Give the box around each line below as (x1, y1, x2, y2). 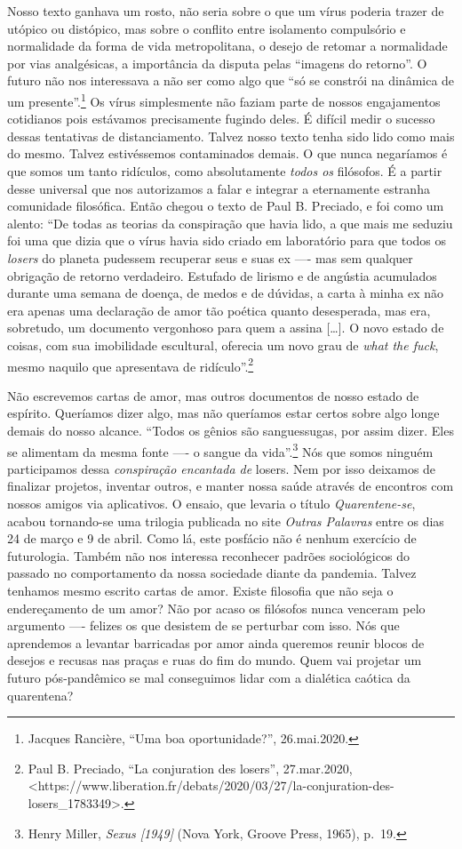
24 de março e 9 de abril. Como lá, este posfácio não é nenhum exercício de (7, 529, 417, 548)
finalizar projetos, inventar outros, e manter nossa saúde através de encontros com (7, 477, 454, 495)
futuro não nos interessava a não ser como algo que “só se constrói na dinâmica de (7, 71, 455, 90)
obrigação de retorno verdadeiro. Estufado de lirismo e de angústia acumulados (7, 266, 437, 284)
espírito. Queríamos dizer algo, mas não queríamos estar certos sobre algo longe (7, 404, 440, 422)
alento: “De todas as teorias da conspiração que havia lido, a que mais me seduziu (7, 213, 453, 232)
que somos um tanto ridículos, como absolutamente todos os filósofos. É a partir (7, 162, 442, 180)
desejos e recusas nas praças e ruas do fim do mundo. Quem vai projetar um (7, 651, 422, 669)
